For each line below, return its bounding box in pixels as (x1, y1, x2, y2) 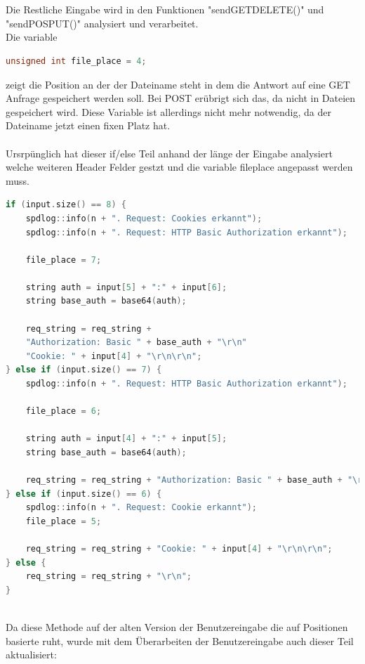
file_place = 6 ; (25, 406, 102, 417)
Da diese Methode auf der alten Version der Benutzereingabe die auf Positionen (6, 620, 348, 634)
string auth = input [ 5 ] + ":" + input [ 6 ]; (25, 282, 227, 292)
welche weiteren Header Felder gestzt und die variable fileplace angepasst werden (6, 160, 353, 174)
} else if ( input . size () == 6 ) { (6, 488, 162, 499)
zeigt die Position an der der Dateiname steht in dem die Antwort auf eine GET (6, 77, 350, 91)
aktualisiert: (6, 647, 57, 662)
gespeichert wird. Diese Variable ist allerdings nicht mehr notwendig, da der (6, 104, 331, 119)
